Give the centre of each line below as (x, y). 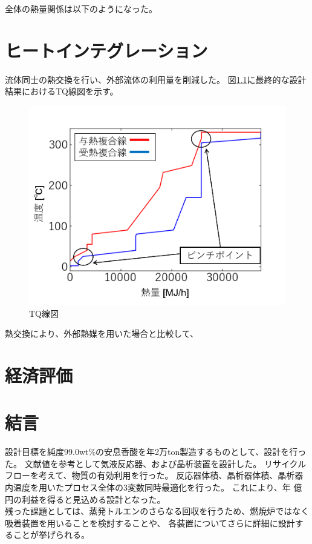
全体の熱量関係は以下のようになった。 (81, 8)
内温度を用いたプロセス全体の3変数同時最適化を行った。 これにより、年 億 (154, 487)
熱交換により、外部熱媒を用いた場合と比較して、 (102, 333)
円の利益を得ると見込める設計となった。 (85, 499)
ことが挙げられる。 (51, 535)
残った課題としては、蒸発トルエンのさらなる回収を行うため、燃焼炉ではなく (157, 511)
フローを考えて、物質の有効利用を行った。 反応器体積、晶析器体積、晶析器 (154, 475)
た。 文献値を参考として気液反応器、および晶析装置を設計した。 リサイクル (156, 463)
